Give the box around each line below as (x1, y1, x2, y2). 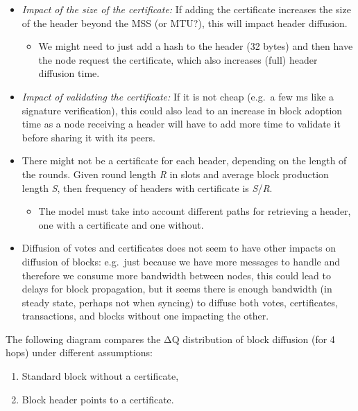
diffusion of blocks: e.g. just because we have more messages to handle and (22, 254, 341, 268)
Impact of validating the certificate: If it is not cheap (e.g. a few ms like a (22, 89, 334, 103)
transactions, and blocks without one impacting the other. (22, 308, 269, 323)
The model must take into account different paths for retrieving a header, (38, 204, 351, 218)
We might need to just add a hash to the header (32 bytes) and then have (38, 39, 353, 53)
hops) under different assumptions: (6, 345, 153, 360)
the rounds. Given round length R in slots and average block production (22, 166, 329, 181)
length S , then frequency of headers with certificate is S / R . (22, 180, 273, 195)
